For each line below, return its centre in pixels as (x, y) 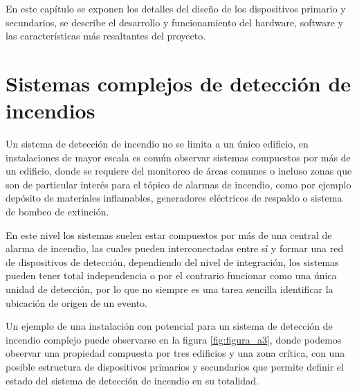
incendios (51, 110)
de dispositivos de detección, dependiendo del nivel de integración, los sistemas (172, 262)
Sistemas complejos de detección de (178, 83)
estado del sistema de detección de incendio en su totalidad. (132, 380)
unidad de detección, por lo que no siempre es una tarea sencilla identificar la (170, 289)
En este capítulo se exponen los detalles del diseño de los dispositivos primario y (176, 8)
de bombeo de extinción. (57, 212)
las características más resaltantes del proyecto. (106, 36)
